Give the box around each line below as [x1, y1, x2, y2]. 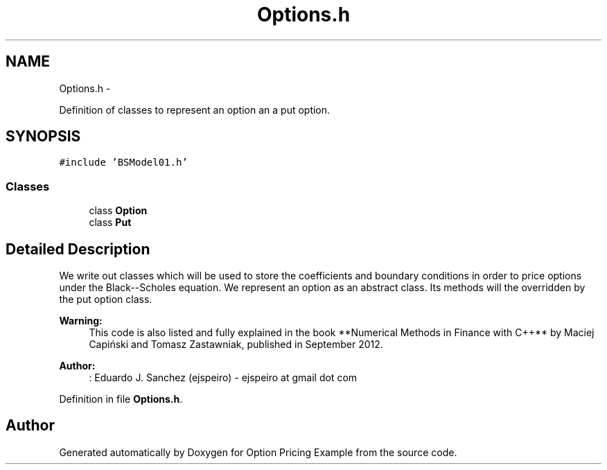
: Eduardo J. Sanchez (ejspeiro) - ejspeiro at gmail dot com [89, 372, 358, 384]
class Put [89, 216, 132, 229]
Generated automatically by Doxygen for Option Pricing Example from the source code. [59, 446, 457, 458]
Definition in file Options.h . [59, 393, 183, 406]
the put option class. [59, 293, 152, 306]
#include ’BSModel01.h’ [59, 157, 188, 168]
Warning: [59, 315, 103, 327]
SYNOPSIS [6, 128, 81, 146]
